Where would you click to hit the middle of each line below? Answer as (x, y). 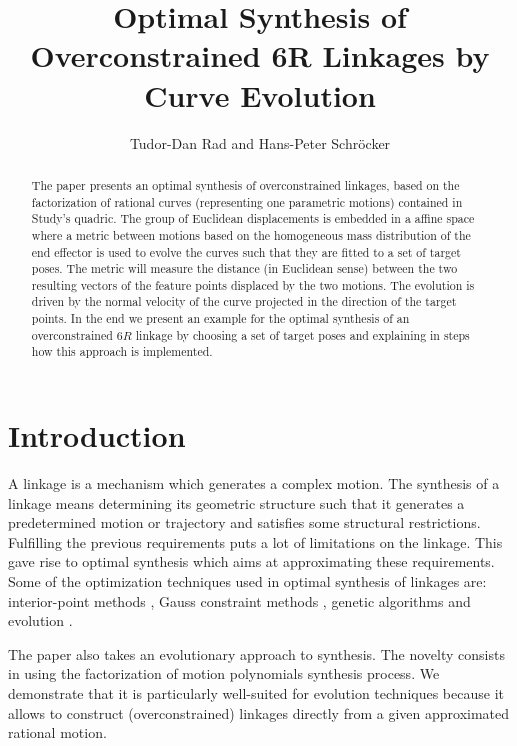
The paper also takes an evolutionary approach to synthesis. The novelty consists (256, 653)
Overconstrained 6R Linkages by (260, 55)
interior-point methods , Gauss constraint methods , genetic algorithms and (239, 600)
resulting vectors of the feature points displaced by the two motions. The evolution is (253, 284)
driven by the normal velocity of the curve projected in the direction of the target (244, 301)
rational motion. (57, 732)
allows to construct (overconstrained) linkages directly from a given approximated (259, 712)
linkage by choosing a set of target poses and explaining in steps (302, 334)
